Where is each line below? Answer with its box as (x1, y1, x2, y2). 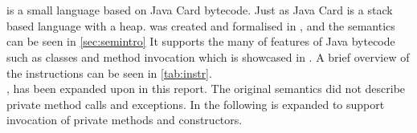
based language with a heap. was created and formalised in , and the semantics (6, 17, 395, 34)
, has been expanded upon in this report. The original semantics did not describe (6, 80, 406, 97)
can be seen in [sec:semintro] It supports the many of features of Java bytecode (6, 33, 395, 50)
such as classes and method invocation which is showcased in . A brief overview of (6, 48, 410, 65)
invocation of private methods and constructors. (6, 111, 243, 128)
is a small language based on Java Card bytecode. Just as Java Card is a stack (6, 2, 393, 18)
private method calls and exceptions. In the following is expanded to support (6, 95, 385, 112)
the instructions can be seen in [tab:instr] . (6, 64, 212, 81)
